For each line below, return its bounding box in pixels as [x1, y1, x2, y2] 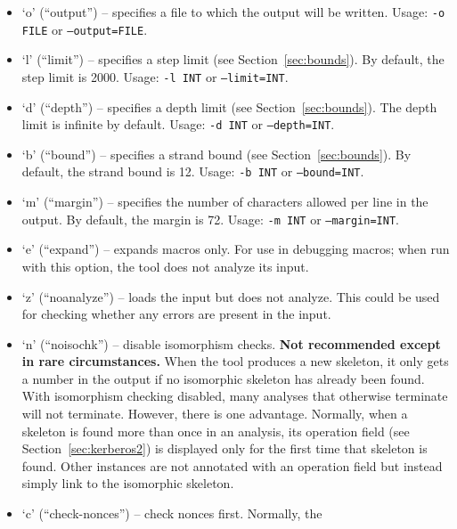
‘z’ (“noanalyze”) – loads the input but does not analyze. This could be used [21, 287, 440, 305]
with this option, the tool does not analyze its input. [21, 256, 309, 275]
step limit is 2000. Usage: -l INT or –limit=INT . [21, 67, 289, 85]
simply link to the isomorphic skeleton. [21, 474, 234, 492]
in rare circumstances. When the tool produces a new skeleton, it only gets [21, 352, 449, 370]
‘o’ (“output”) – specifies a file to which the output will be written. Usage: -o [21, 3, 445, 20]
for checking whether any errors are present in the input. [21, 305, 331, 323]
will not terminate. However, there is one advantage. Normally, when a [21, 404, 408, 423]
